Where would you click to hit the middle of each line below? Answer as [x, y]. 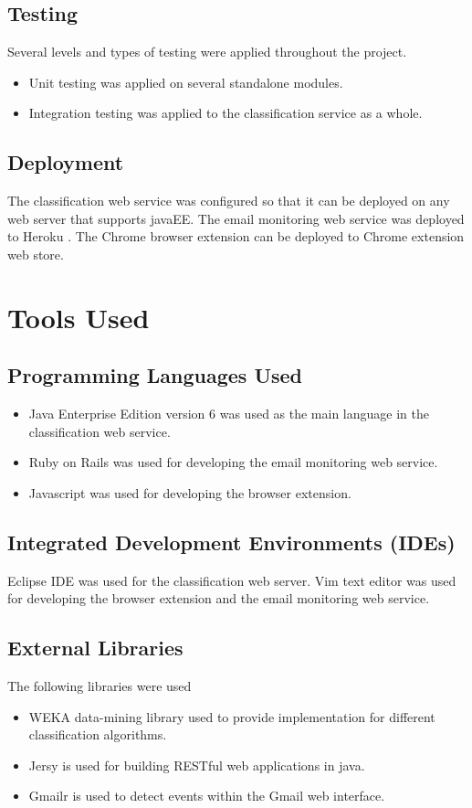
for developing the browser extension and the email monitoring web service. [219, 598]
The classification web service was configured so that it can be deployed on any [229, 201]
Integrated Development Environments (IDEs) [231, 542]
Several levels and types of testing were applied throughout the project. [207, 52]
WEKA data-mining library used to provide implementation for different [232, 716]
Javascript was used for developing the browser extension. [190, 492]
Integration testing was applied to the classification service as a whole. [226, 113]
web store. [36, 254]
